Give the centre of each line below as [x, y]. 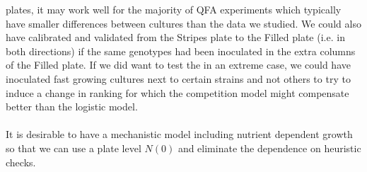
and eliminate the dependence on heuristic [269, 148]
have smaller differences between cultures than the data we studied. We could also [183, 23]
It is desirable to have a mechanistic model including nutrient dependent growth [179, 134]
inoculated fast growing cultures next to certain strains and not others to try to [178, 78]
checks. [21, 162]
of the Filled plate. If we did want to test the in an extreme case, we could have [178, 65]
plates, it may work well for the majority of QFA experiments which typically [174, 9]
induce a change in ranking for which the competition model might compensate [177, 92]
